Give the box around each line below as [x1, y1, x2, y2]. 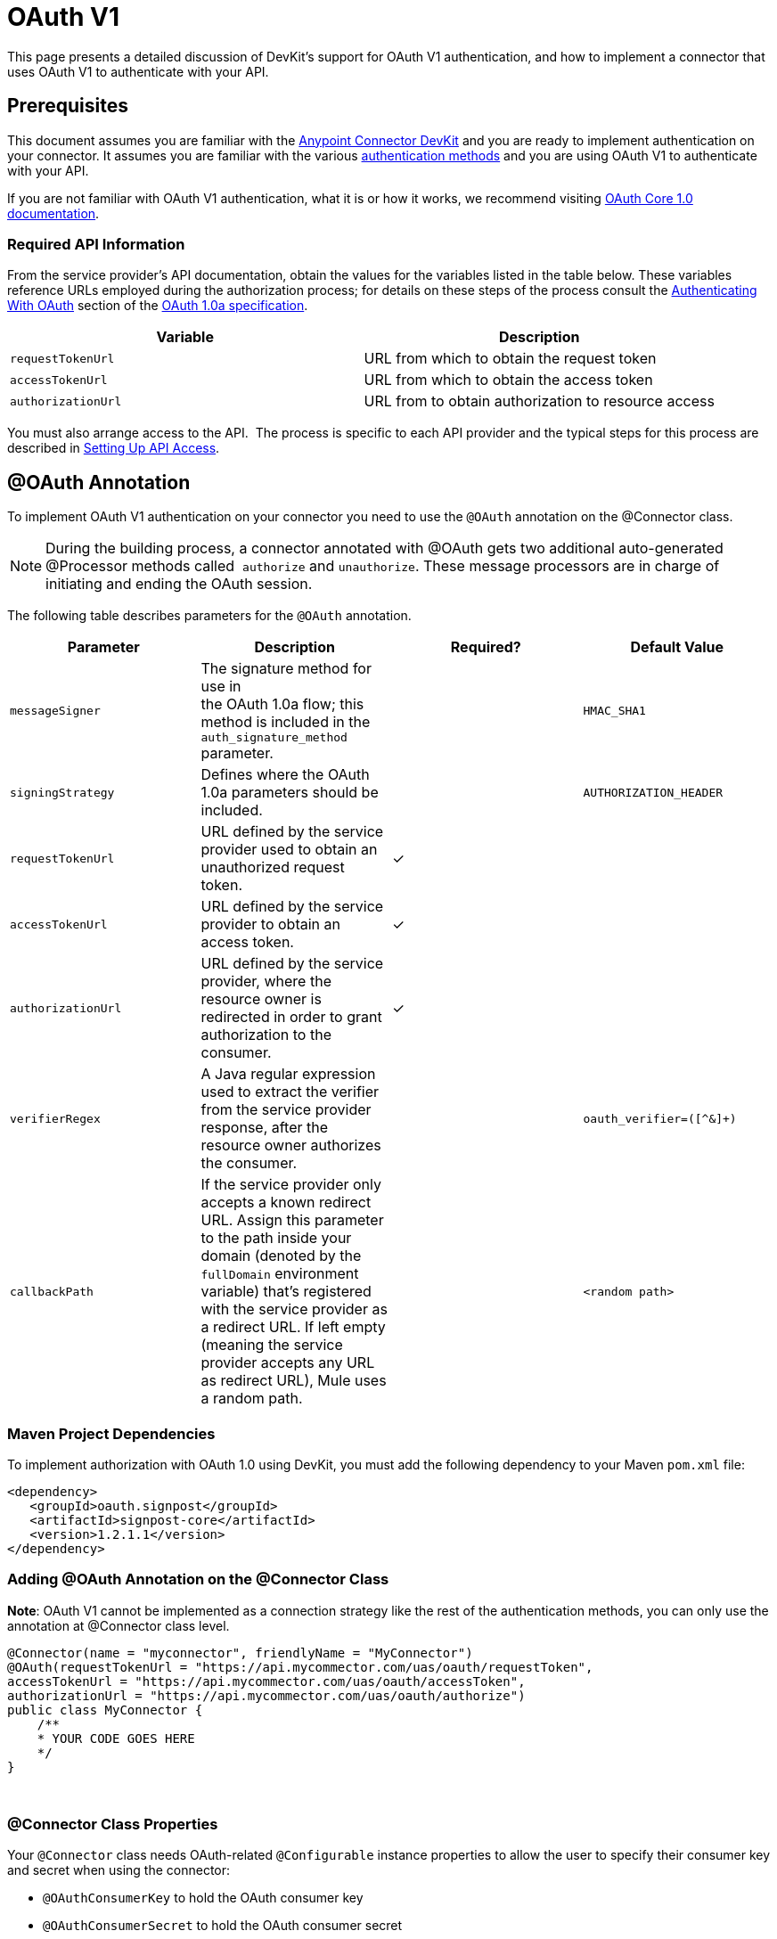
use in [200, 677, 241, 696]
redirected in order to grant [200, 1008, 382, 1027]
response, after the [200, 1118, 329, 1137]
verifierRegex [10, 1111, 101, 1125]
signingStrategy [10, 785, 115, 799]
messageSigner [10, 704, 101, 718]
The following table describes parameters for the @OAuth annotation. [7, 608, 412, 624]
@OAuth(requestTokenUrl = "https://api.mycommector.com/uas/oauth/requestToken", [7, 1659, 593, 1674]
